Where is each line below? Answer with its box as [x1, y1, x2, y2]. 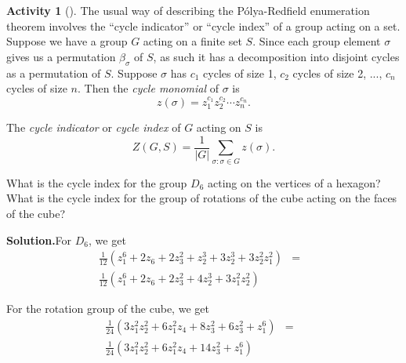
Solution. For [6, 231, 72, 248]
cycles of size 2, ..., [292, 64, 382, 81]
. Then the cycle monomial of [77, 80, 219, 96]
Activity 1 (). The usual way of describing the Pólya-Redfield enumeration [6, 2, 370, 18]
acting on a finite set [143, 33, 242, 49]
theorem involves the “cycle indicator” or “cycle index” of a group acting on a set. [6, 17, 401, 34]
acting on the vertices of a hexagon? [207, 174, 381, 191]
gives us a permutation [6, 48, 116, 64]
